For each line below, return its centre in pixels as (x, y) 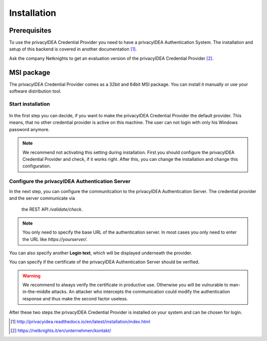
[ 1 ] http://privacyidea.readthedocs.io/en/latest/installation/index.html (80, 321)
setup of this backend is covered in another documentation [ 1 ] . (73, 49)
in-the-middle (36, 292)
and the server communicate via (42, 198)
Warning (31, 276)
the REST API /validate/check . (52, 209)
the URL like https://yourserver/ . (55, 239)
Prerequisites (30, 30)
